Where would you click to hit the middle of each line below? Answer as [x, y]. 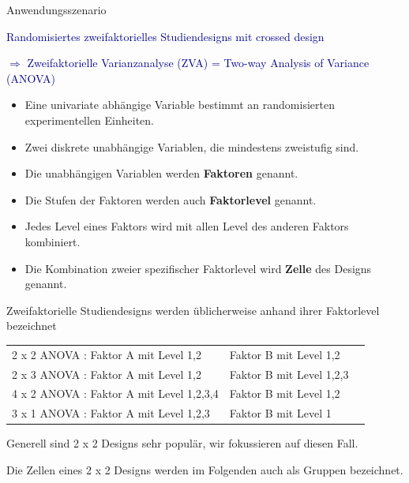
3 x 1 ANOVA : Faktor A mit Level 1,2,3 [111, 413]
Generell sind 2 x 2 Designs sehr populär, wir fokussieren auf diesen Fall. [182, 443]
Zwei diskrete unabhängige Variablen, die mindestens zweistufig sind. [192, 146]
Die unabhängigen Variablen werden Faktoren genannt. [161, 173]
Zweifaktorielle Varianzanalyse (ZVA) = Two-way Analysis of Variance [198, 63]
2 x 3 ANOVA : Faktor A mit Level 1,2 [107, 374]
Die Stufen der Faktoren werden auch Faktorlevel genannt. [171, 199]
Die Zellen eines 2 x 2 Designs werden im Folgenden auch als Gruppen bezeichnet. [205, 469]
